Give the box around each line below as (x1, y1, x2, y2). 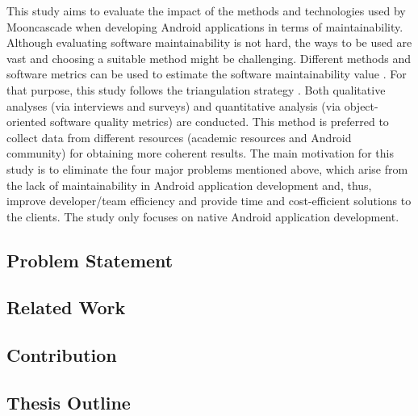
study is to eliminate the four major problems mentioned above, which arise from (6, 160, 408, 177)
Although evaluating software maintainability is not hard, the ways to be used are (6, 34, 412, 51)
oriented (6, 113, 47, 130)
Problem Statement (6, 247, 173, 272)
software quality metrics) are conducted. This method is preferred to (50, 113, 389, 130)
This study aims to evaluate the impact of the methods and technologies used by (6, 2, 406, 19)
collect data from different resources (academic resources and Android (6, 128, 352, 145)
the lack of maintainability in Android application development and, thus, (6, 176, 372, 193)
